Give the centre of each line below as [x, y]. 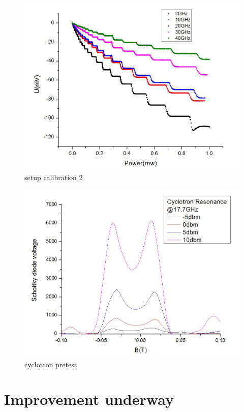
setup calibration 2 [54, 177]
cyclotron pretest [51, 364]
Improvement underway [89, 399]
